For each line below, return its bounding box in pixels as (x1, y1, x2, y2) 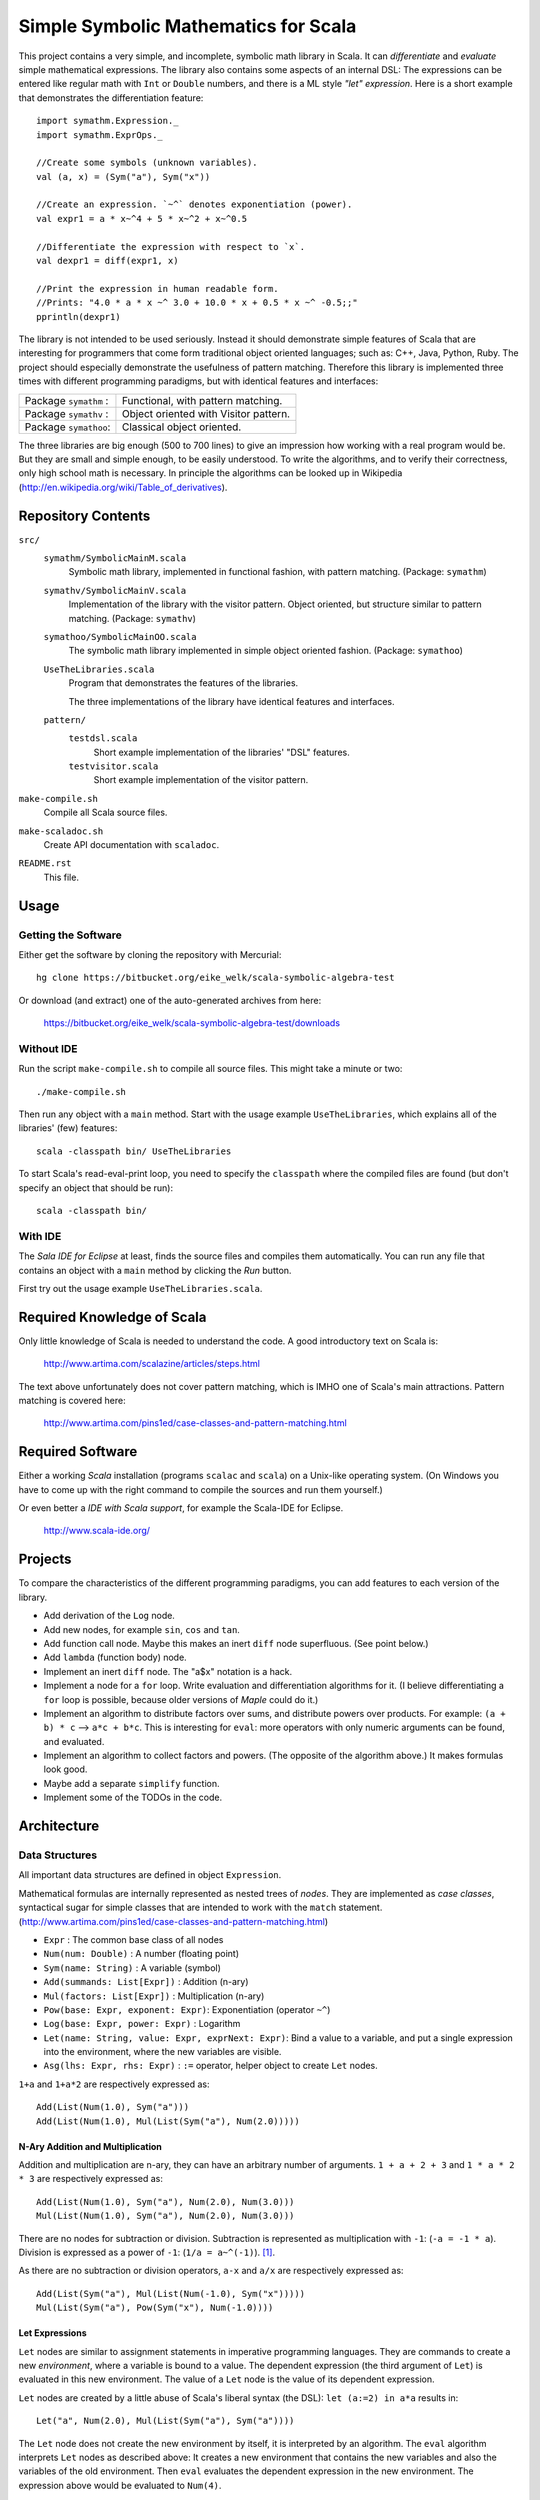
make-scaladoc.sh (18, 825, 104, 837)
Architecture (18, 1818, 100, 1835)
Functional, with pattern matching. (121, 393, 283, 407)
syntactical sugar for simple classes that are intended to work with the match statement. (18, 1901, 383, 1914)
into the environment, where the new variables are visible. (43, 2046, 282, 2058)
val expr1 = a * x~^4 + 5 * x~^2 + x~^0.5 (36, 213, 248, 224)
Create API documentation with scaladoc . (43, 839, 220, 851)
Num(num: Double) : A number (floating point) (43, 1948, 240, 1960)
